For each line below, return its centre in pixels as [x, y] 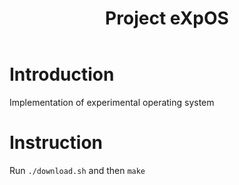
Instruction [56, 143]
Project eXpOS [167, 18]
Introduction [62, 74]
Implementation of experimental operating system [112, 102]
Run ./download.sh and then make [77, 170]
